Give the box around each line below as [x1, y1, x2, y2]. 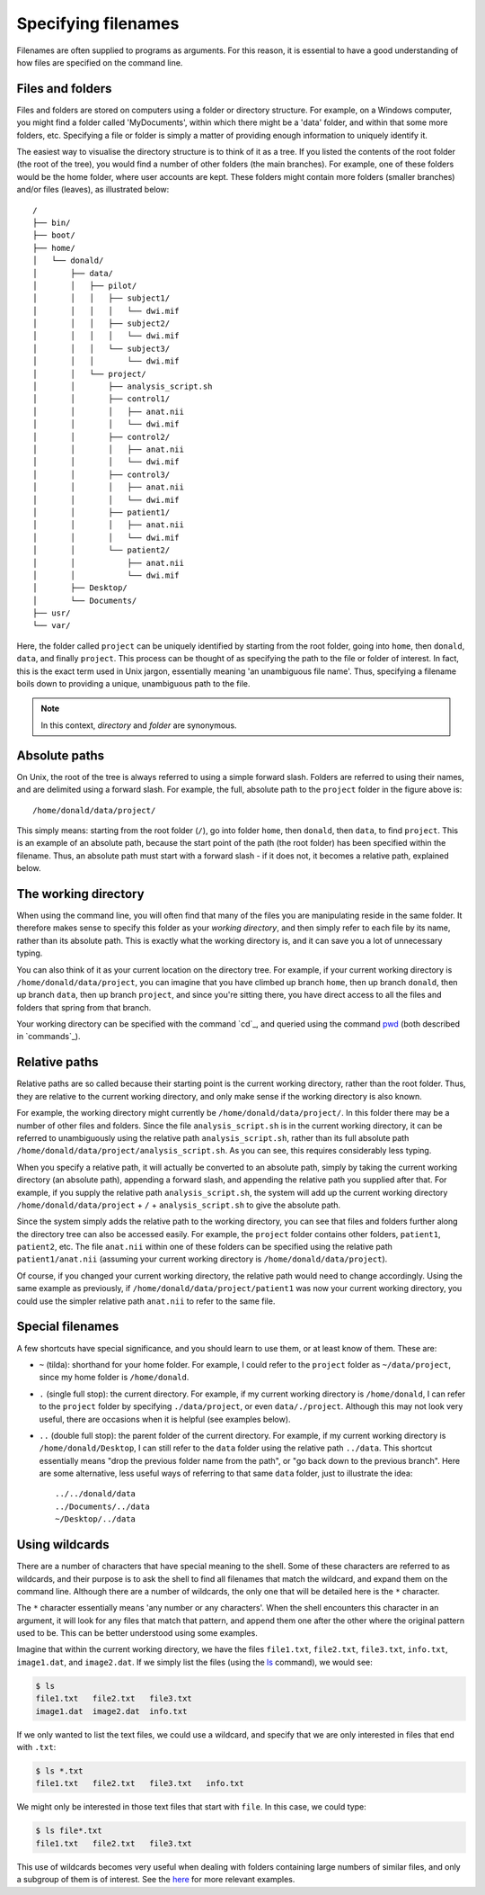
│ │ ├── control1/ [32, 394, 171, 404]
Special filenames [16, 1319, 119, 1334]
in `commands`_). [16, 1031, 81, 1042]
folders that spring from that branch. [16, 1001, 152, 1012]
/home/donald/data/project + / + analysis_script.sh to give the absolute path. [16, 1199, 341, 1210]
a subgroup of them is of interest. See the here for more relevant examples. [16, 1874, 295, 1885]
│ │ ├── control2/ [32, 432, 171, 442]
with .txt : [16, 1742, 57, 1753]
